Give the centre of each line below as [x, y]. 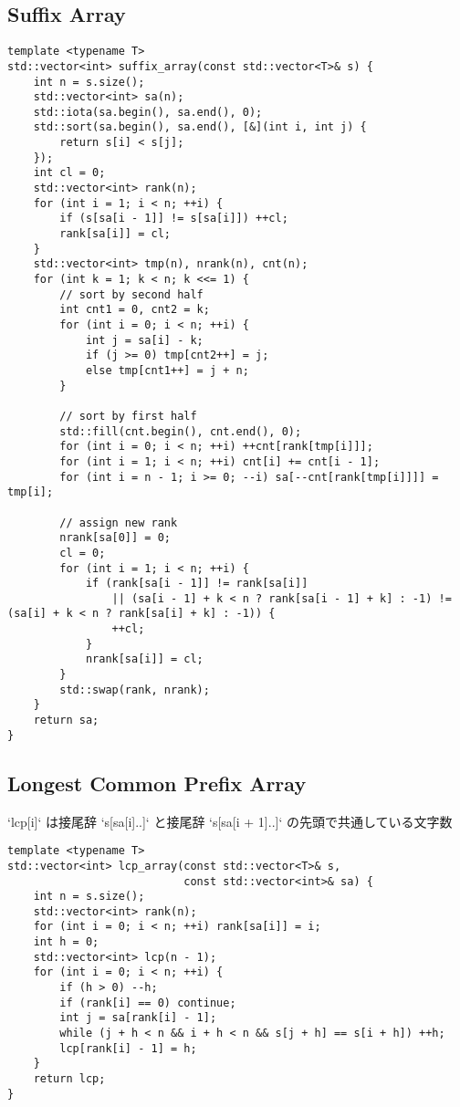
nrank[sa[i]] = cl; [144, 659]
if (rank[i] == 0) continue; [148, 1003]
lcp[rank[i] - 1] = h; [128, 1048]
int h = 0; [66, 942]
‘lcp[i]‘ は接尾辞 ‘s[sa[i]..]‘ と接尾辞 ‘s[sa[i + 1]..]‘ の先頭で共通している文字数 [230, 821]
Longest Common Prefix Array [157, 783]
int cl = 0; [69, 173]
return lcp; [69, 1079]
